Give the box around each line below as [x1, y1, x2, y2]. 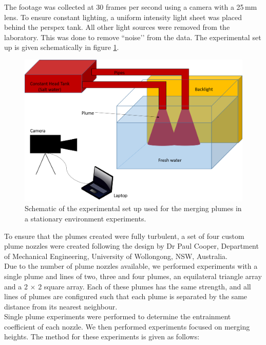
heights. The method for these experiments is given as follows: [4, 331, 200, 342]
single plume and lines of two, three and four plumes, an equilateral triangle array [4, 270, 262, 281]
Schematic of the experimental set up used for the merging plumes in [25, 203, 242, 214]
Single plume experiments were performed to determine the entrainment [4, 311, 231, 322]
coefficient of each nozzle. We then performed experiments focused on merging [4, 321, 250, 332]
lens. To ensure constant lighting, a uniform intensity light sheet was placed [4, 11, 242, 22]
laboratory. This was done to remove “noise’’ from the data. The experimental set [4, 31, 261, 42]
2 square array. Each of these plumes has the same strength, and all [38, 281, 251, 291]
